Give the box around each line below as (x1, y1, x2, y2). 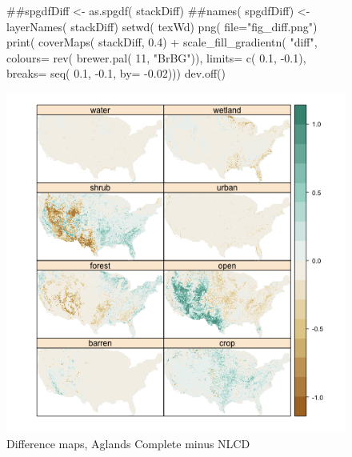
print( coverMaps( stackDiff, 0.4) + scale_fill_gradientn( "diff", (6, 34, 318, 50)
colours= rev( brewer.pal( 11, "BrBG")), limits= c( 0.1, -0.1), (6, 49, 306, 66)
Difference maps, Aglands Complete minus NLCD (6, 435, 250, 451)
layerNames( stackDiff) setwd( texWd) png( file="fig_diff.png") (6, 18, 318, 34)
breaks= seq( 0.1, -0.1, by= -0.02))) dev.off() (6, 65, 226, 82)
